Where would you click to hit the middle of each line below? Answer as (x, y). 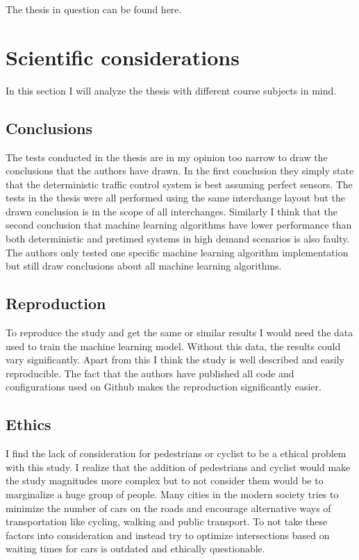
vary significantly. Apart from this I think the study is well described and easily (175, 360)
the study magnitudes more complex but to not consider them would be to (165, 480)
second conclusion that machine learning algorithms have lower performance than (179, 225)
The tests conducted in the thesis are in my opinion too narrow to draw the (167, 157)
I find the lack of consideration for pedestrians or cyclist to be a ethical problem (176, 453)
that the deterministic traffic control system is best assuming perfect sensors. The (179, 184)
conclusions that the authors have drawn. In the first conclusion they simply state (180, 171)
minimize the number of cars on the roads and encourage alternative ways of (168, 508)
